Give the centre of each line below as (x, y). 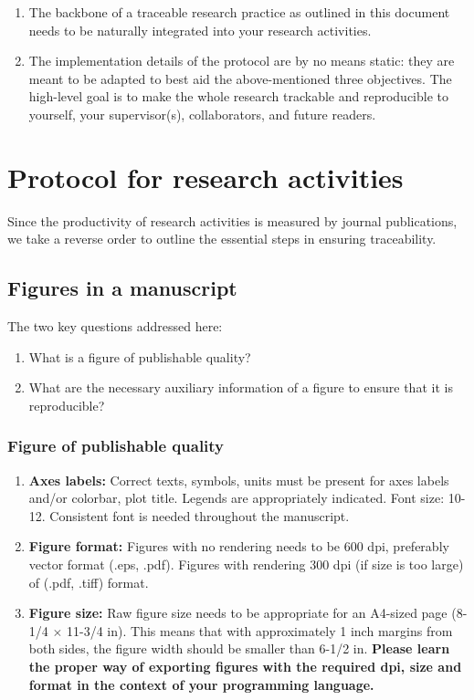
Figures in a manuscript (122, 288)
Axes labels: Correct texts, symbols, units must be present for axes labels (239, 480)
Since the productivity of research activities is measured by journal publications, (232, 220)
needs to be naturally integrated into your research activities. (200, 30)
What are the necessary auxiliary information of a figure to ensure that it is (241, 387)
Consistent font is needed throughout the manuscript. (200, 515)
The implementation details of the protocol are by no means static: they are (242, 61)
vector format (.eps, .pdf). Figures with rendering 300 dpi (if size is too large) (246, 564)
